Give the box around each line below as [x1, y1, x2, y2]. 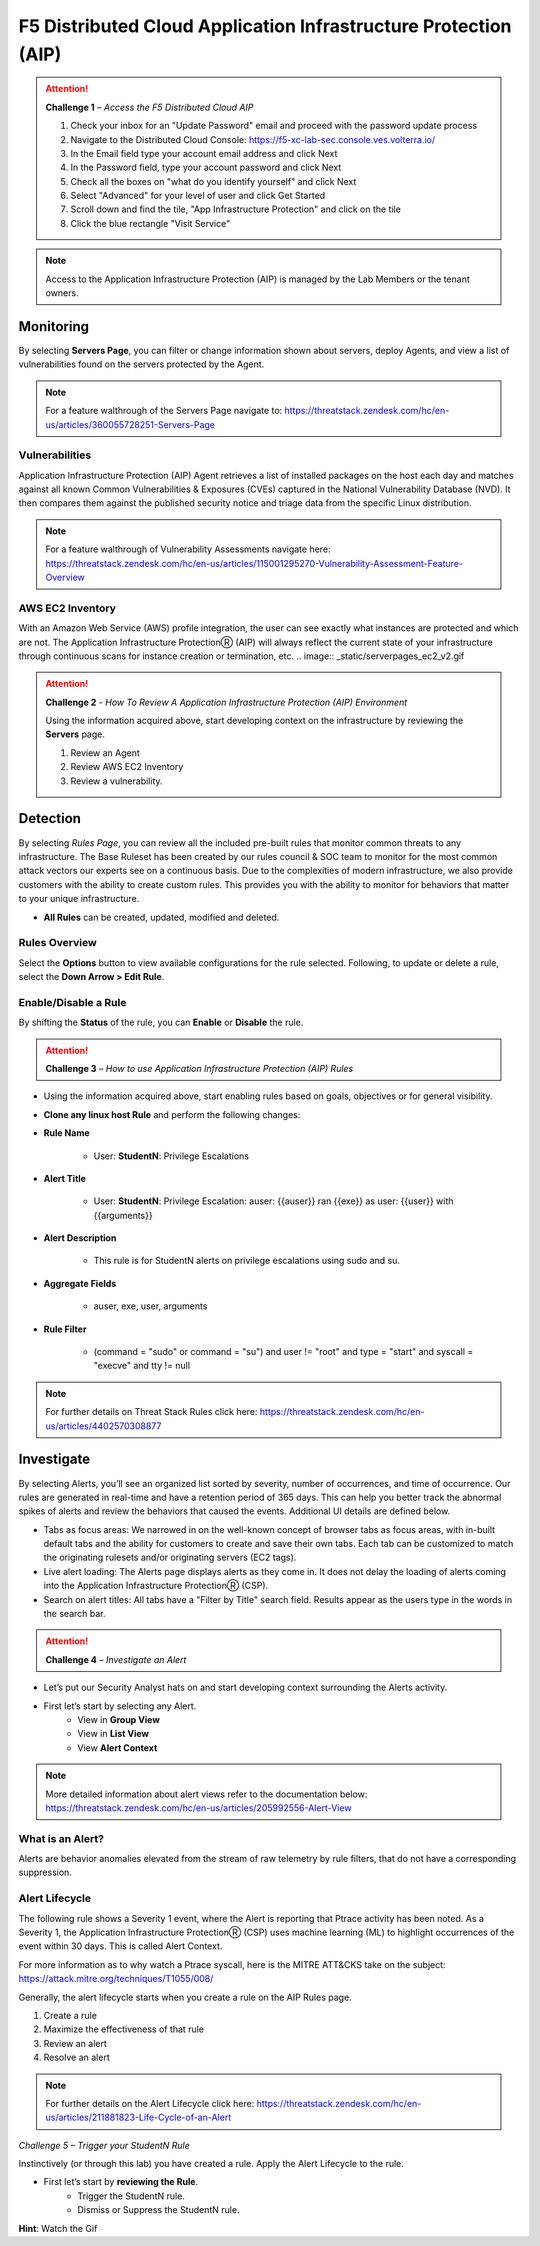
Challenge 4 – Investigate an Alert [45, 1653, 187, 1665]
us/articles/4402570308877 [45, 1420, 162, 1432]
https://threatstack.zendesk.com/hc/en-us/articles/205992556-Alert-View [45, 1801, 352, 1814]
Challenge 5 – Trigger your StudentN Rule [18, 2139, 190, 2151]
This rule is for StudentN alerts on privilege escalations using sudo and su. [93, 1255, 400, 1267]
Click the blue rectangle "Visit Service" [70, 217, 231, 229]
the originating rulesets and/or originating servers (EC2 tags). [43, 1551, 297, 1564]
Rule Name [43, 1127, 90, 1139]
